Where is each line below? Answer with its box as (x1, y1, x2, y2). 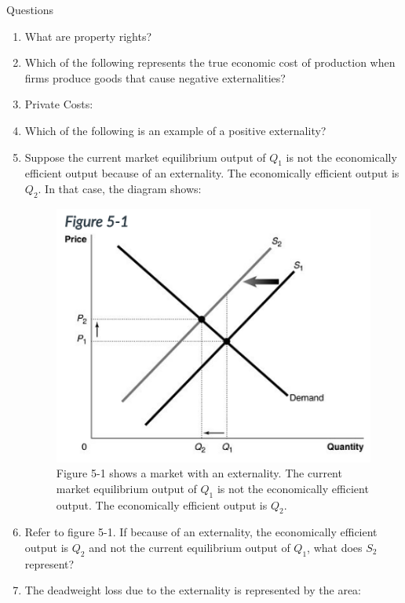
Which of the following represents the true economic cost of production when (24, 54, 396, 71)
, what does (307, 539, 363, 555)
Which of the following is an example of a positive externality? (24, 122, 327, 138)
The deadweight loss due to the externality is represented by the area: (24, 582, 361, 598)
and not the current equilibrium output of (89, 539, 290, 555)
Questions (6, 2, 54, 17)
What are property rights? (24, 27, 152, 44)
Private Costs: (24, 96, 93, 112)
